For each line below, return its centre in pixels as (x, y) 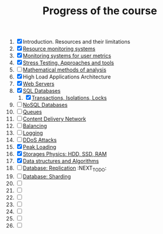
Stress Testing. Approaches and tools (69, 63)
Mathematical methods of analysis (65, 70)
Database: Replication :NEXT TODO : (65, 168)
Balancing (35, 126)
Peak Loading (40, 147)
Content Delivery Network (54, 119)
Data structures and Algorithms (61, 161)
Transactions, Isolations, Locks (69, 98)
